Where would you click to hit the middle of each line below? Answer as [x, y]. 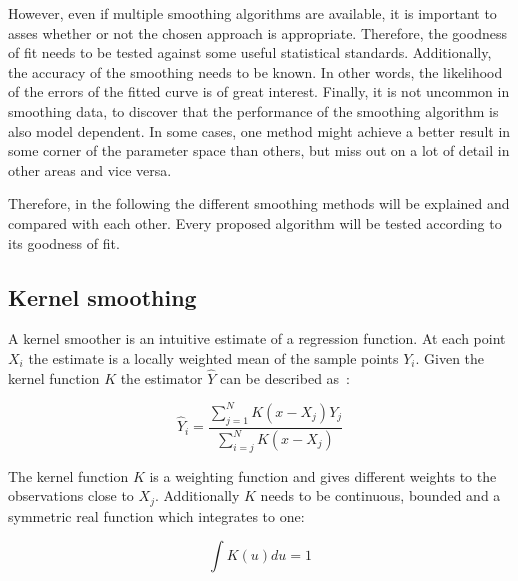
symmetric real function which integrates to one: [156, 515]
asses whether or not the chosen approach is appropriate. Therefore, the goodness [257, 32]
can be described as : [285, 377]
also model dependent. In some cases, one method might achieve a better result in [259, 130]
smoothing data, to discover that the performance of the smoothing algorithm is [253, 110]
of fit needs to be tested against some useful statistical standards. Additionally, [250, 52]
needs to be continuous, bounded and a [380, 495]
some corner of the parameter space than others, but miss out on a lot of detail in [259, 150]
